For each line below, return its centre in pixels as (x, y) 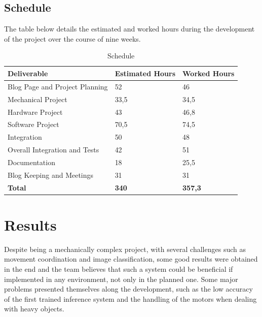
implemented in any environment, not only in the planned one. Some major (121, 279)
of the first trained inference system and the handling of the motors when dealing (130, 298)
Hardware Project (35, 112)
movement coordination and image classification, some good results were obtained (131, 259)
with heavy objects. (34, 309)
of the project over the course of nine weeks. (72, 38)
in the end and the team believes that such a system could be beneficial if (119, 268)
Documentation (31, 162)
